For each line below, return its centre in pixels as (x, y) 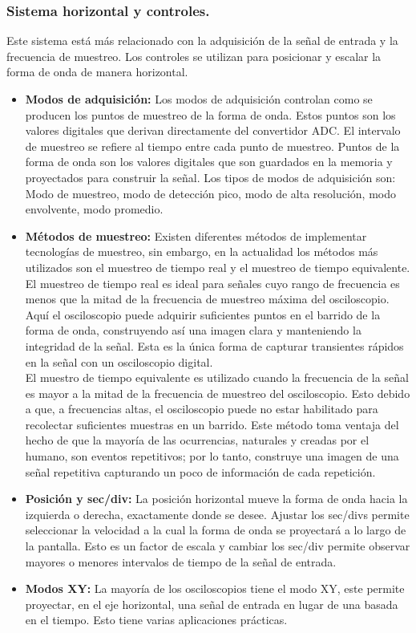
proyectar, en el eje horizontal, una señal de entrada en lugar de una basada (212, 604)
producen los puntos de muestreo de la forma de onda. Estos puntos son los (210, 114)
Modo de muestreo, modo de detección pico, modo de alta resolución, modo (211, 193)
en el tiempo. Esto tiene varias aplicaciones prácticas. (156, 620)
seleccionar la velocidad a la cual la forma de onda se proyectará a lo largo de (216, 530)
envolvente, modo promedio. (94, 209)
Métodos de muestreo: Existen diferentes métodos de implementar (196, 235)
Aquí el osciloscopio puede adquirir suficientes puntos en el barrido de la (203, 314)
